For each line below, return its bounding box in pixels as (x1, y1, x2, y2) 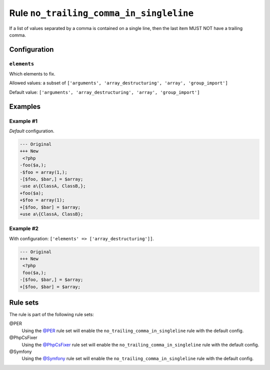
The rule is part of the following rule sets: (9, 312, 94, 318)
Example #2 (9, 225, 39, 232)
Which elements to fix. (9, 71, 55, 77)
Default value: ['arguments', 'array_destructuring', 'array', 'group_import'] (9, 89, 200, 95)
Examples (9, 102, 41, 111)
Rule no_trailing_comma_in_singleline (9, 7, 194, 18)
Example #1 (9, 117, 37, 124)
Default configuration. (9, 128, 54, 134)
